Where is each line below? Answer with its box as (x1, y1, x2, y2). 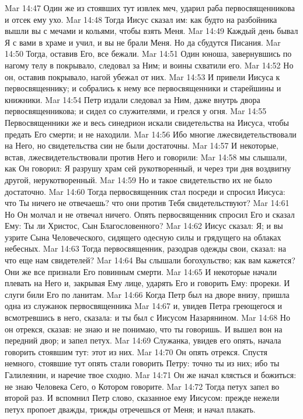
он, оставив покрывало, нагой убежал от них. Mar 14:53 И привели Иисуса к (5, 70, 280, 83)
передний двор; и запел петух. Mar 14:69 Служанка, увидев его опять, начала (5, 334, 281, 346)
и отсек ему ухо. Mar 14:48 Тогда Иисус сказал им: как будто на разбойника (5, 13, 277, 25)
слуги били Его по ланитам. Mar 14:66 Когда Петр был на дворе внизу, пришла (5, 288, 290, 300)
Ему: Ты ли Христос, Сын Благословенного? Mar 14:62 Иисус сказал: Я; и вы (5, 219, 283, 232)
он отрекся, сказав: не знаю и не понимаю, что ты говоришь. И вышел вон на (5, 322, 283, 335)
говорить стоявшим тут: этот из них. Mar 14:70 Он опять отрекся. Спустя (5, 345, 267, 358)
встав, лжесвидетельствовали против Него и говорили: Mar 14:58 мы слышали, (5, 150, 287, 163)
